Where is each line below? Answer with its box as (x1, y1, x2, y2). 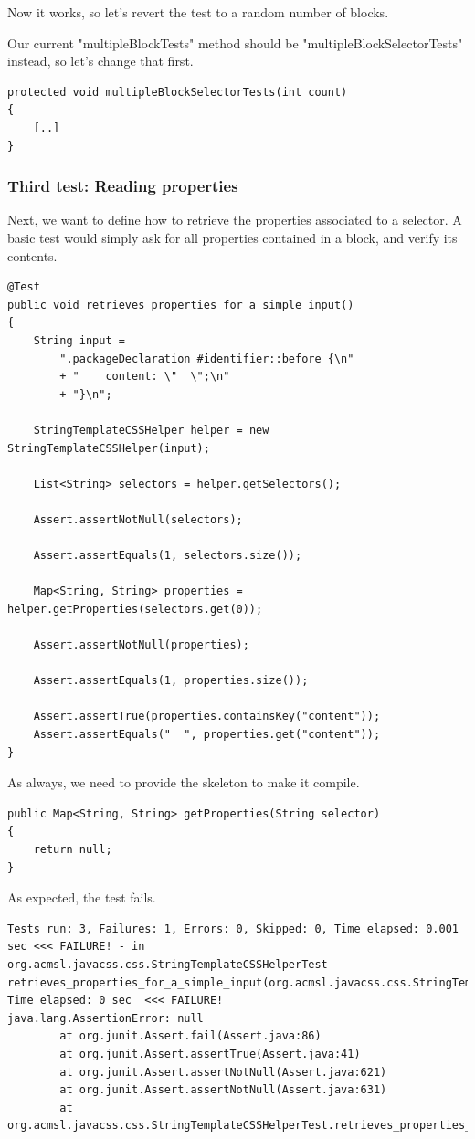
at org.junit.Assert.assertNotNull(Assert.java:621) (59, 1065, 387, 1079)
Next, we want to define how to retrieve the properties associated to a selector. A (7, 210, 462, 229)
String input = (33, 333, 125, 347)
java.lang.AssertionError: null (7, 1011, 204, 1025)
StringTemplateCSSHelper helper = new (33, 423, 269, 437)
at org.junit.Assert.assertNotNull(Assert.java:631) (59, 1083, 387, 1097)
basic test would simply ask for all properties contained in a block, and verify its (7, 227, 458, 247)
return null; (33, 842, 112, 856)
